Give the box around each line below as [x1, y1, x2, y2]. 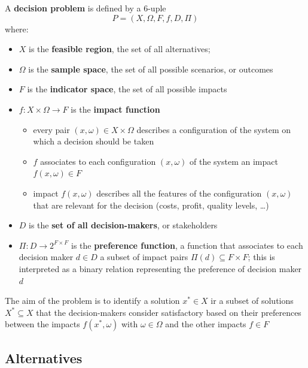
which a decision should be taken [33, 135, 154, 147]
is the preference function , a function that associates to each [71, 239, 303, 251]
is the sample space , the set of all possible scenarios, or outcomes [28, 62, 273, 75]
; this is [248, 251, 275, 263]
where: [5, 22, 29, 35]
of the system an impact [190, 155, 278, 167]
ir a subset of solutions [211, 294, 294, 307]
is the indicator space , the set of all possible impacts [27, 83, 227, 95]
